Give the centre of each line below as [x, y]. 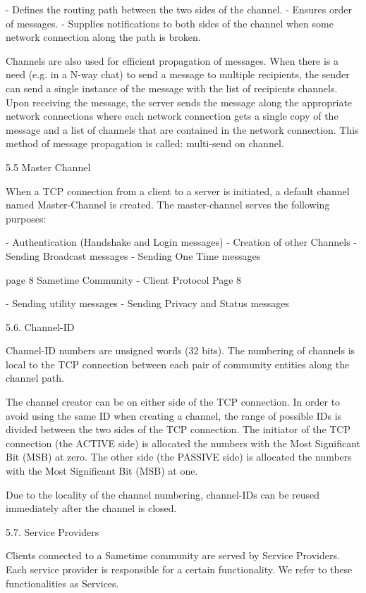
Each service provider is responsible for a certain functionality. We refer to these [179, 569]
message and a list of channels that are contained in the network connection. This [182, 129]
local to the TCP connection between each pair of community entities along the [178, 364]
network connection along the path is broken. [103, 37]
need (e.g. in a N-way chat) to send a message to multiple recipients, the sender [178, 74]
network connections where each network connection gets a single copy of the [172, 116]
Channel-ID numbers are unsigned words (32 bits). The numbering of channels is [181, 350]
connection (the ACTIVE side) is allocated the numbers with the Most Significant [183, 443]
